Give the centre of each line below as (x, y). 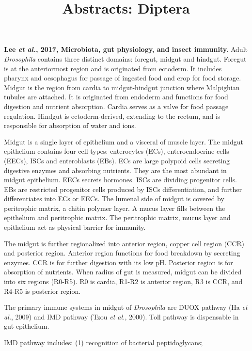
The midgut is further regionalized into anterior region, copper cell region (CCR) (124, 243)
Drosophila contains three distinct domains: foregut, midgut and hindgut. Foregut (125, 58)
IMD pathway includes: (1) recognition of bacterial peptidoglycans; (103, 342)
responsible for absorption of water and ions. (70, 125)
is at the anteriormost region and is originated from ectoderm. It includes (113, 68)
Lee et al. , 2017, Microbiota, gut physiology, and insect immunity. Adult (126, 49)
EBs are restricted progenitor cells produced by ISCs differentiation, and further (123, 189)
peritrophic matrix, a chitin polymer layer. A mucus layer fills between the (115, 208)
